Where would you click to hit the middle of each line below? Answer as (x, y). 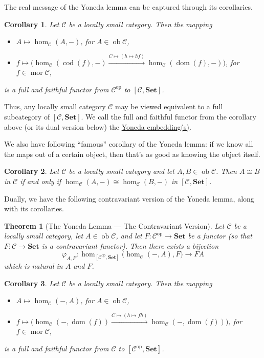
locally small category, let (44, 236)
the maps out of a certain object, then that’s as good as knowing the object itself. (132, 154)
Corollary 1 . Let (32, 24)
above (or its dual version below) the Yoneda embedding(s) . (98, 126)
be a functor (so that (220, 236)
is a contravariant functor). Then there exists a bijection (130, 245)
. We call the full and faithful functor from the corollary (169, 116)
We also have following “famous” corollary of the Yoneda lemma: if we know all (129, 144)
